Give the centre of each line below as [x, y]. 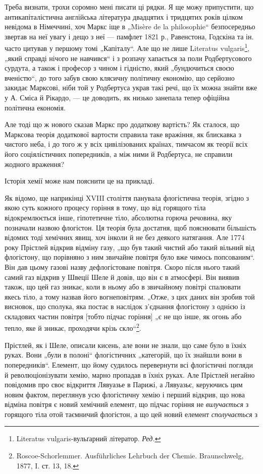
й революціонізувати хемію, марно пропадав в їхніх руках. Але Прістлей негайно [130, 374]
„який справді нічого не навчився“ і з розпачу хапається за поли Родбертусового [128, 58]
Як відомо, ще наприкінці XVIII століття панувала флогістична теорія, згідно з [127, 197]
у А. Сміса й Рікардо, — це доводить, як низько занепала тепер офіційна [117, 97]
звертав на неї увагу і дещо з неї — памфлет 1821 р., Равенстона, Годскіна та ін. [129, 36]
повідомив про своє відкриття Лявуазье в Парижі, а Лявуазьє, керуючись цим [124, 384]
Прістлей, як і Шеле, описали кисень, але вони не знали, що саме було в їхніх [126, 345]
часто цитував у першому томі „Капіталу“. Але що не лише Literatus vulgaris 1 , [127, 47]
